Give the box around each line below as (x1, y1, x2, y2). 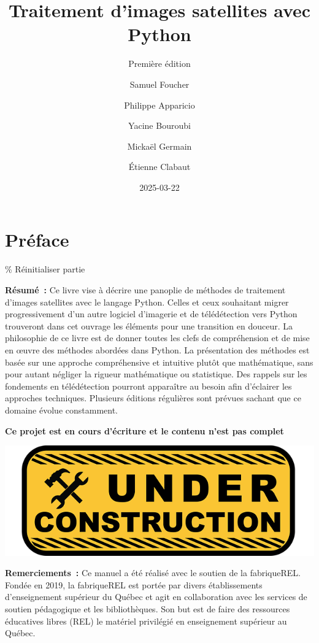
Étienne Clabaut (128, 160, 191, 173)
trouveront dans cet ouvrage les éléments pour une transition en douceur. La (5, 319, 293, 332)
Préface (5, 227, 69, 252)
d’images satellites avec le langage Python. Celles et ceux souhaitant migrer (5, 295, 289, 308)
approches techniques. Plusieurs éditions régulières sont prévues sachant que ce (5, 391, 301, 404)
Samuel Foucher (129, 77, 190, 90)
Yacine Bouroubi (128, 119, 191, 132)
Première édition (128, 57, 191, 70)
